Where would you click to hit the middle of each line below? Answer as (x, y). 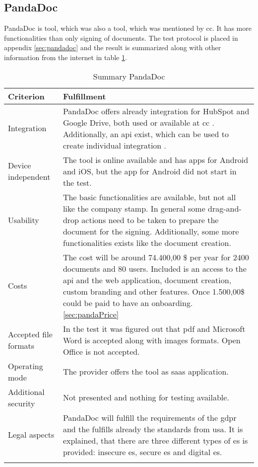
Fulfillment (84, 96)
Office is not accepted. (101, 351)
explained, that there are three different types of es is (155, 440)
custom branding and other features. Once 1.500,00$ (154, 291)
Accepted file (30, 334)
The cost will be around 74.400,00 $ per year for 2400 (156, 257)
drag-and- (225, 208)
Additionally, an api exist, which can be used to (146, 134)
